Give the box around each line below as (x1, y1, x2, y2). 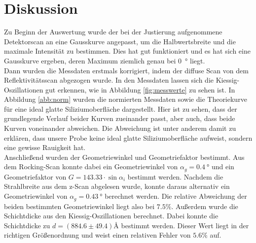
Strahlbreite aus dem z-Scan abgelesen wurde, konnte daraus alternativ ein (4, 181, 230, 191)
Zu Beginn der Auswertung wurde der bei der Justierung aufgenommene (4, 27, 222, 37)
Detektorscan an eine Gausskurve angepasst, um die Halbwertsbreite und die (4, 36, 236, 46)
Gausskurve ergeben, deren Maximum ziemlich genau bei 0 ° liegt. (4, 55, 205, 65)
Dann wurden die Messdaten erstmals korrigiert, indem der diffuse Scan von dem (4, 65, 249, 75)
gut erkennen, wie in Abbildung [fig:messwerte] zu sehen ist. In (45, 84, 235, 94)
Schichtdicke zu (4, 220, 50, 230)
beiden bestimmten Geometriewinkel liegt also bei (4, 201, 155, 211)
